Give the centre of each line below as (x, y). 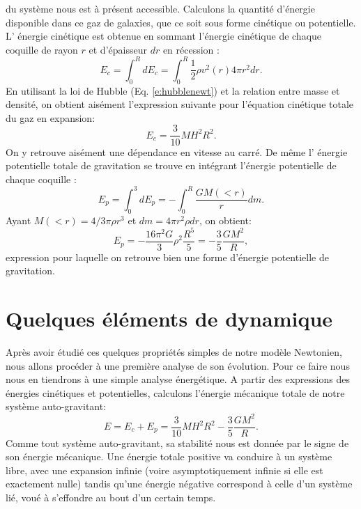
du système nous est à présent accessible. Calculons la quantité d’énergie (160, 8)
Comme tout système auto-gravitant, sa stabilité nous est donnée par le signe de (177, 443)
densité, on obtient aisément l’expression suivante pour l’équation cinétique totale (180, 104)
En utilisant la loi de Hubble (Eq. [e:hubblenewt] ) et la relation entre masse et (173, 90)
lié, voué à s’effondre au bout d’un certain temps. (111, 497)
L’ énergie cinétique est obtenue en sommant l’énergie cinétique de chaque (164, 36)
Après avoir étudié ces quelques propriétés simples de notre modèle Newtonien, (174, 352)
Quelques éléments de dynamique (169, 319)
